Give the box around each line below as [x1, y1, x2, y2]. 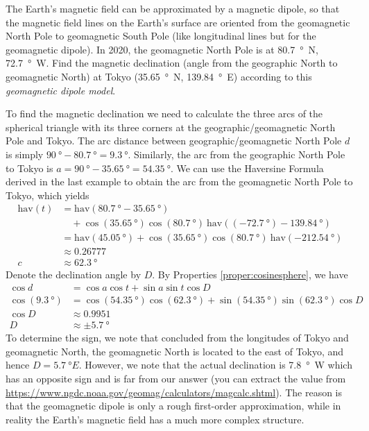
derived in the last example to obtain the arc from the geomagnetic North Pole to [6, 174, 353, 189]
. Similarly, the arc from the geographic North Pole [128, 146, 345, 161]
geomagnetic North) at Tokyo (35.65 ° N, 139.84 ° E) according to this [6, 69, 312, 83]
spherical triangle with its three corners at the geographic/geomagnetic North [6, 119, 336, 134]
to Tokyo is [6, 160, 53, 175]
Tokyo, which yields [6, 187, 89, 202]
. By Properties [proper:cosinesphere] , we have [152, 267, 348, 282]
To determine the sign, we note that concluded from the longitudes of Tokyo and [6, 330, 349, 345]
